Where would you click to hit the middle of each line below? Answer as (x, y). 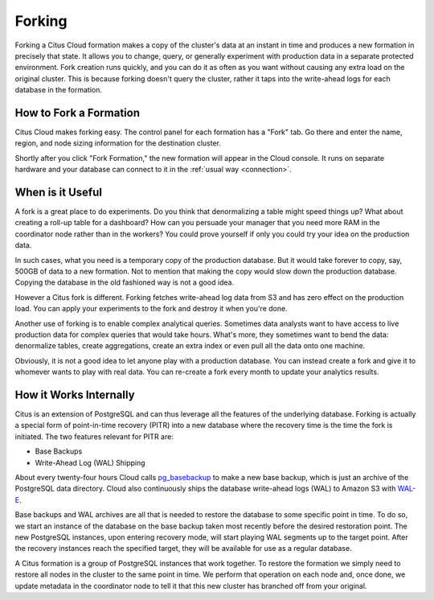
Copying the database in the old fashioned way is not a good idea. (125, 282)
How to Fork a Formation (78, 113)
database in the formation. (59, 90)
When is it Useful (58, 192)
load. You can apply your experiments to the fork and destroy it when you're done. (151, 309)
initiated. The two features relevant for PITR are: (94, 436)
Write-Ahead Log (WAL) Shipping (90, 462)
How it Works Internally (75, 395)
